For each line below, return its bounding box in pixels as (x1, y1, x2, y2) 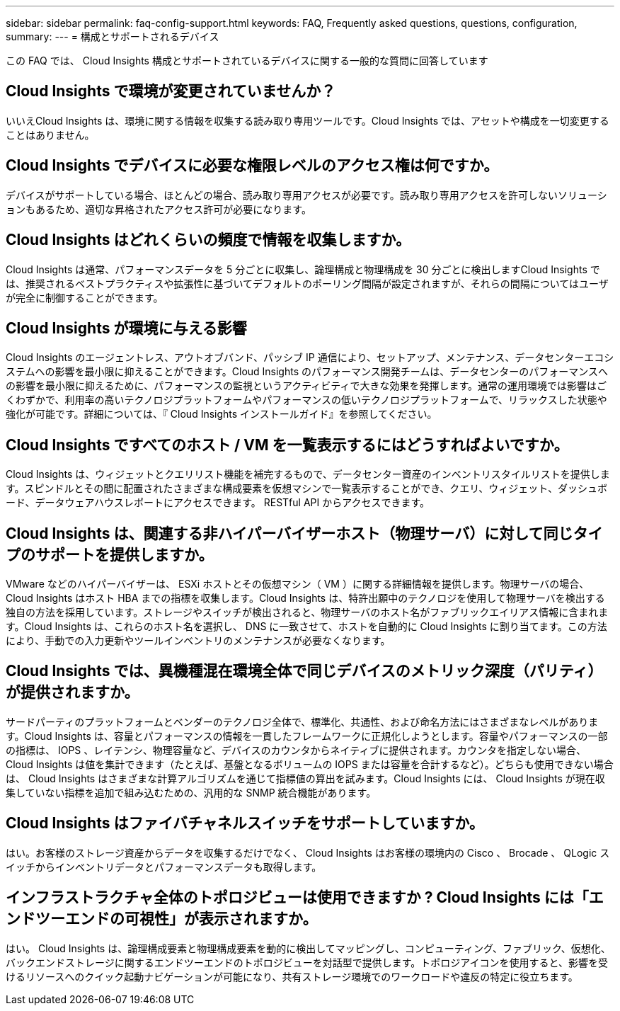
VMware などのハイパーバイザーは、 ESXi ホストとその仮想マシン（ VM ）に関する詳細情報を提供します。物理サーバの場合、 (6, 578, 590, 590)
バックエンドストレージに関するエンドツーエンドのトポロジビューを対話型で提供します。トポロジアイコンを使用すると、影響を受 (6, 956, 609, 969)
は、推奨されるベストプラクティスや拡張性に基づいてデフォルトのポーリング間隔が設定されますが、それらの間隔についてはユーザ (6, 277, 609, 290)
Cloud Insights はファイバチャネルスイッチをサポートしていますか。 (6, 814, 484, 833)
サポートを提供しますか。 (35, 545, 214, 564)
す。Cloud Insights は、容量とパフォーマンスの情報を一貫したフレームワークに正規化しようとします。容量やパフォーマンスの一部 (6, 729, 608, 742)
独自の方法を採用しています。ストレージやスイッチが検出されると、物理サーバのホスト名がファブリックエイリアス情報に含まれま (6, 606, 609, 619)
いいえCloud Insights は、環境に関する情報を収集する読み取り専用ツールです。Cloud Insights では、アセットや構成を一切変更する (6, 114, 609, 127)
